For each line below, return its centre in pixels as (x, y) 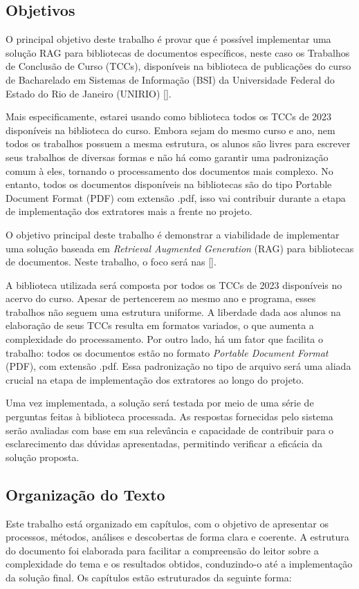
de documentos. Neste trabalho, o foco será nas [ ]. (111, 262)
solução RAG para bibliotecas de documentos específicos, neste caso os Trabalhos (178, 52)
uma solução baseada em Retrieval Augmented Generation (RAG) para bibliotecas (180, 248)
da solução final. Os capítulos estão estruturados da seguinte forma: (149, 577)
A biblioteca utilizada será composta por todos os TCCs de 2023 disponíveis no (174, 284)
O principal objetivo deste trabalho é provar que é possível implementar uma (168, 39)
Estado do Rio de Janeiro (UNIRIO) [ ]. (89, 93)
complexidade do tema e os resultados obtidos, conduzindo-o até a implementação (179, 564)
